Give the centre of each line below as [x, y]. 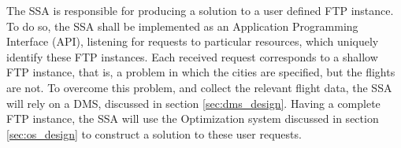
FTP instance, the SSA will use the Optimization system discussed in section [193, 118]
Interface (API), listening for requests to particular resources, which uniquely [193, 41]
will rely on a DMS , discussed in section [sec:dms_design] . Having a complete [193, 103]
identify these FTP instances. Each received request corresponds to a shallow [192, 56]
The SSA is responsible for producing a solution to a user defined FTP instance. [200, 10]
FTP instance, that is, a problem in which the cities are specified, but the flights [201, 72]
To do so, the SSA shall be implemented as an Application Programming [182, 26]
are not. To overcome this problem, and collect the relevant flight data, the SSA [199, 87]
